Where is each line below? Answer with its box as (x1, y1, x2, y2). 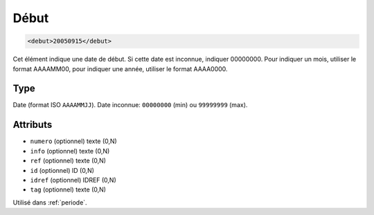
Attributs (12, 119, 53, 131)
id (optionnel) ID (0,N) (30, 166, 95, 174)
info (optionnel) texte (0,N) (30, 147, 110, 155)
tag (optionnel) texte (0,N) (30, 185, 107, 194)
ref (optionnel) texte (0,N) (30, 156, 107, 165)
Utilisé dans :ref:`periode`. (12, 198, 87, 207)
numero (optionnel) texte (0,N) (30, 137, 117, 145)
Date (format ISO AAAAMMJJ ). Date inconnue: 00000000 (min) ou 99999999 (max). (12, 101, 248, 109)
